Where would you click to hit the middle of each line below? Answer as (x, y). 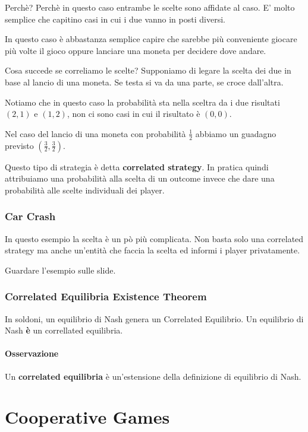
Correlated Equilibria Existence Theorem (106, 296)
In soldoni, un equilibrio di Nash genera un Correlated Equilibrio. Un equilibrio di (154, 318)
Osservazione (32, 353)
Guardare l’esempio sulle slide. (60, 270)
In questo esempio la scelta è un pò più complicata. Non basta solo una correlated (154, 238)
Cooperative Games (87, 417)
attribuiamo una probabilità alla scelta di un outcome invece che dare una (140, 178)
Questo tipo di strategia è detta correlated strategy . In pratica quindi (137, 166)
